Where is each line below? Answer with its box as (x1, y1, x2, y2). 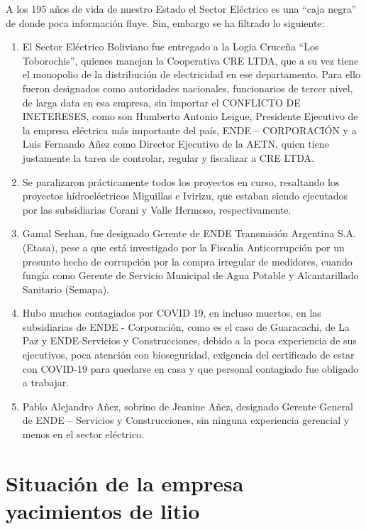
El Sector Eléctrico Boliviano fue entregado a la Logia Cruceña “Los (22, 39, 319, 54)
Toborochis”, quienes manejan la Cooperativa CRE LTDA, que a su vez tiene (22, 53, 359, 67)
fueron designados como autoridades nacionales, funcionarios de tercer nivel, (22, 80, 353, 95)
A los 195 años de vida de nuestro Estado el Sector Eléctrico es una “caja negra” (6, 1, 357, 16)
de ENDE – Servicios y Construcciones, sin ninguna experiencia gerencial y (22, 413, 350, 427)
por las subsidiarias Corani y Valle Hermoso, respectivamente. (22, 202, 292, 217)
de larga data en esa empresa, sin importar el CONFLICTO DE (22, 94, 301, 109)
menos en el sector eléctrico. (22, 427, 145, 442)
